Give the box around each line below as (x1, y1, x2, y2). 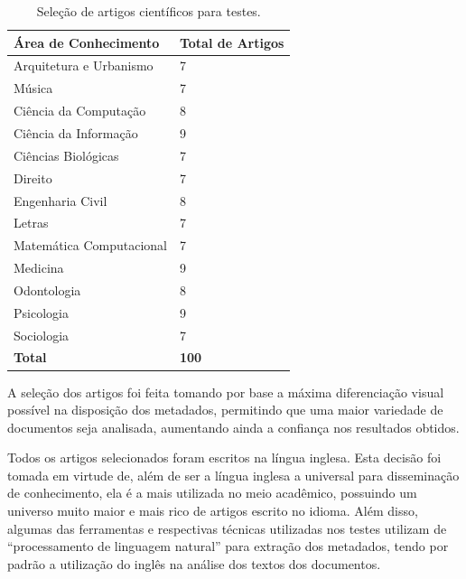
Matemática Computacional (14, 236, 167, 255)
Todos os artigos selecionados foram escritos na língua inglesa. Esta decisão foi (7, 448, 442, 467)
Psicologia (14, 303, 69, 322)
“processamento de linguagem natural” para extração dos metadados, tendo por (7, 537, 449, 556)
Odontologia (14, 280, 81, 299)
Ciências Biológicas (14, 145, 119, 164)
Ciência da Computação (14, 101, 146, 120)
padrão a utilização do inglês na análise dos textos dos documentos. (7, 554, 381, 573)
